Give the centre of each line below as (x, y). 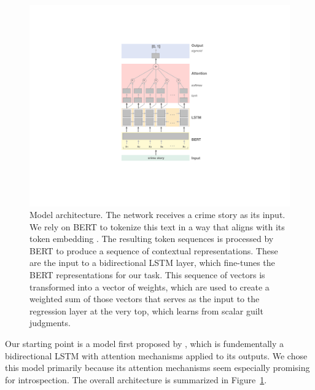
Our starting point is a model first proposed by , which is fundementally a (145, 344)
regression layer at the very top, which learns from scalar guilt (146, 310)
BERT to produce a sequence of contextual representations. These (154, 250)
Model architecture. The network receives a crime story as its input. (157, 215)
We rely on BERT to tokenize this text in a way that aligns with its (157, 226)
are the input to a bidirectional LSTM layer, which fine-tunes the (152, 263)
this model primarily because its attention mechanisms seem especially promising (157, 368)
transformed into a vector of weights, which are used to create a (150, 287)
